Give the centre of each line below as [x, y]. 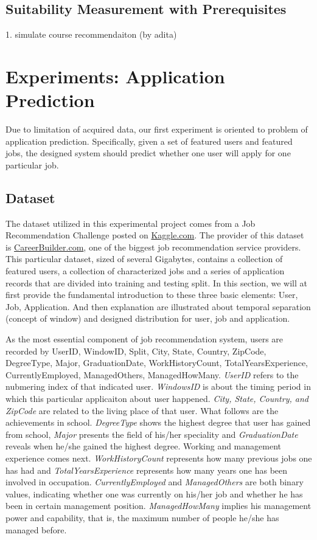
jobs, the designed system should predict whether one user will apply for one [148, 153]
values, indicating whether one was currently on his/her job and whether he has [154, 493]
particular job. [32, 164]
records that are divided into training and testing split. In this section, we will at [157, 282]
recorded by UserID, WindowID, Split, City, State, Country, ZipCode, [136, 351]
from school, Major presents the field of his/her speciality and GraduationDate [152, 434]
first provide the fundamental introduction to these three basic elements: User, [152, 295]
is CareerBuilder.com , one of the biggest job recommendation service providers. [153, 247]
